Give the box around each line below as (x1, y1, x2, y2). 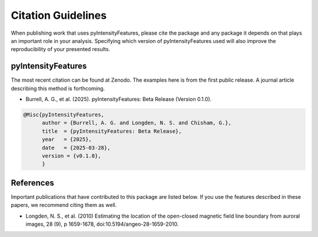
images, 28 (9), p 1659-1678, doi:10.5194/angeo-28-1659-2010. (25, 221, 179, 228)
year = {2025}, (42, 136, 92, 143)
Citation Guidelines (11, 9, 107, 22)
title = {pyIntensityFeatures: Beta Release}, (42, 128, 182, 135)
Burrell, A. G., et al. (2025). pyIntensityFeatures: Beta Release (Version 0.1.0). (25, 96, 212, 103)
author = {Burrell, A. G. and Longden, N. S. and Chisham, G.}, (42, 119, 232, 126)
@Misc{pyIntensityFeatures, (23, 112, 104, 118)
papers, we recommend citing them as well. (11, 202, 117, 209)
